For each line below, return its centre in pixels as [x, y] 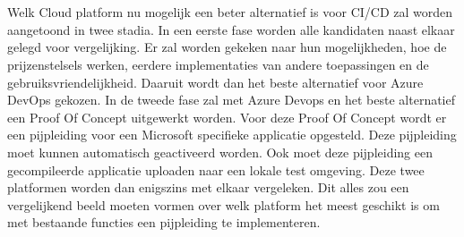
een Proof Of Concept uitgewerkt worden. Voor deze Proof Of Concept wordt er [227, 117]
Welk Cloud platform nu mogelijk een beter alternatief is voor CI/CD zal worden [230, 12]
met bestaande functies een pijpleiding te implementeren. [164, 222]
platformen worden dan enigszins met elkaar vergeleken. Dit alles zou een [208, 187]
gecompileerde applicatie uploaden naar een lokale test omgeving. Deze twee [216, 169]
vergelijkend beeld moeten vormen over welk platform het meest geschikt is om [223, 204]
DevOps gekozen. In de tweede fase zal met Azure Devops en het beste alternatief [232, 100]
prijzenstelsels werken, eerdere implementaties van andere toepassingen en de [218, 64]
